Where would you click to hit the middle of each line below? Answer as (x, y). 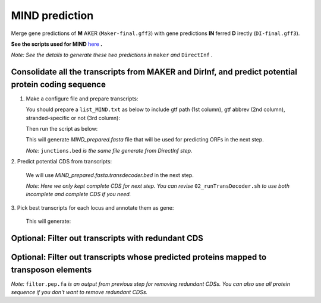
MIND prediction (52, 15)
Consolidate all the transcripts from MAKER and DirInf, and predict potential (154, 72)
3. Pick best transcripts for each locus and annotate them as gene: (92, 207)
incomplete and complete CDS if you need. (78, 194)
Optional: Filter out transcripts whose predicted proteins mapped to (139, 257)
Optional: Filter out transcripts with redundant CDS (107, 238)
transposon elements (51, 269)
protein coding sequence (59, 84)
